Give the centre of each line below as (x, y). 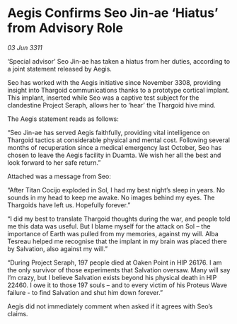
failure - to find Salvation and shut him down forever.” (85, 292)
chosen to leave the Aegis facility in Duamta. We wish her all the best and (114, 155)
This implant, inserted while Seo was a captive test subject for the (103, 98)
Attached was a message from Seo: (59, 176)
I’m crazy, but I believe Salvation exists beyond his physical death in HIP (112, 277)
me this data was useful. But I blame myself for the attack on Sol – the (109, 226)
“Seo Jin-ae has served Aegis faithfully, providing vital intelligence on (109, 132)
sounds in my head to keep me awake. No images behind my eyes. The (111, 197)
